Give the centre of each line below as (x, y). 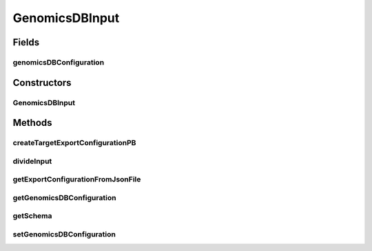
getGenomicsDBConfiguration (64, 197)
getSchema (32, 216)
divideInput (32, 161)
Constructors (42, 83)
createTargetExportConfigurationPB (74, 143)
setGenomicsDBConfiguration (64, 234)
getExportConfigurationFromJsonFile (77, 179)
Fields (26, 42)
